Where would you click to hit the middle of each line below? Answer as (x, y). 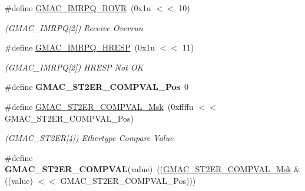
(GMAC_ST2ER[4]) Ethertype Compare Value (89, 138)
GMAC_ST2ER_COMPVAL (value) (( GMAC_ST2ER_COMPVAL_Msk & (153, 169)
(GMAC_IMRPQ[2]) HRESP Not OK (74, 67)
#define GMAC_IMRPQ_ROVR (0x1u (78, 8)
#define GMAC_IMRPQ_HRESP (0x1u (80, 47)
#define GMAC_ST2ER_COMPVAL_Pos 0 (97, 87)
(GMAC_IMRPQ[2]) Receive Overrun (74, 27)
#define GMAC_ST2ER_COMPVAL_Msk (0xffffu (99, 106)
